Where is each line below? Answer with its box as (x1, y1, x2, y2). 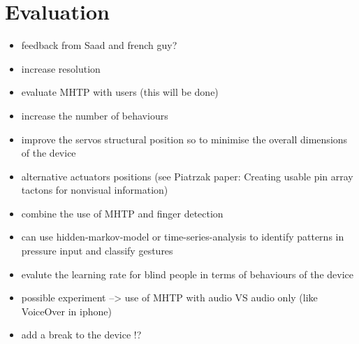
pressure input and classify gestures (21, 243, 173, 258)
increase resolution (21, 61, 101, 76)
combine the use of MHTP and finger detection (21, 206, 224, 220)
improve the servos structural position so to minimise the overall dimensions (21, 131, 348, 146)
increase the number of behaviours (21, 108, 168, 122)
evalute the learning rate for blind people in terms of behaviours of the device (21, 266, 353, 281)
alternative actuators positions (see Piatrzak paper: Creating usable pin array (21, 169, 353, 183)
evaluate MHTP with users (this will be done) (21, 85, 219, 99)
